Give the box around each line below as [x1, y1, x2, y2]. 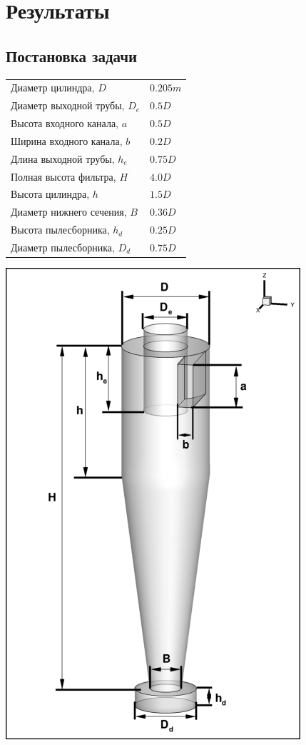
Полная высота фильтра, [11, 169, 116, 184]
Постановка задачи [6, 44, 138, 66]
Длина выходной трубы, [11, 151, 115, 166]
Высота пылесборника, [11, 222, 110, 237]
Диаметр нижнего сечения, [11, 204, 127, 219]
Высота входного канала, [11, 116, 119, 131]
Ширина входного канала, [11, 133, 123, 148]
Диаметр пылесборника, [11, 239, 115, 254]
